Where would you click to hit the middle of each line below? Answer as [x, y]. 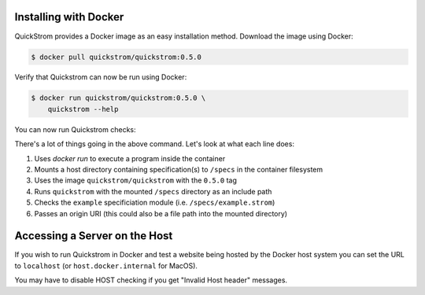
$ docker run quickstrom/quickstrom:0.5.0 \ [118, 98]
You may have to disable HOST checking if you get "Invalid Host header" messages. [151, 280]
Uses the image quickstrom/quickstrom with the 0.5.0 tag [136, 180]
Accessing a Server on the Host [94, 236]
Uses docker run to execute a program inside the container [130, 158]
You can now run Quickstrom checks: [76, 129]
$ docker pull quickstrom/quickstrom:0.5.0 [116, 57]
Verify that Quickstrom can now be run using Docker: [101, 77]
